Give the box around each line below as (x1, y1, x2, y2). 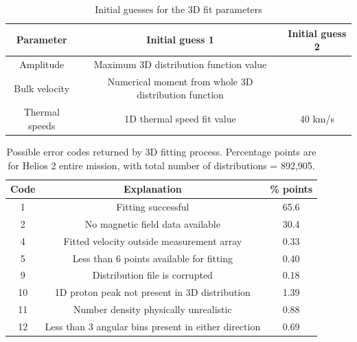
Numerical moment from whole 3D (107, 74, 253, 88)
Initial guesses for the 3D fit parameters (95, 2, 262, 16)
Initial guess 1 (146, 32, 214, 47)
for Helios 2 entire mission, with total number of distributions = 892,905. (8, 158, 315, 172)
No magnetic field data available (84, 216, 220, 231)
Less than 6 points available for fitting (72, 250, 233, 265)
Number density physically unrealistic (73, 302, 232, 317)
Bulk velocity (14, 81, 70, 95)
